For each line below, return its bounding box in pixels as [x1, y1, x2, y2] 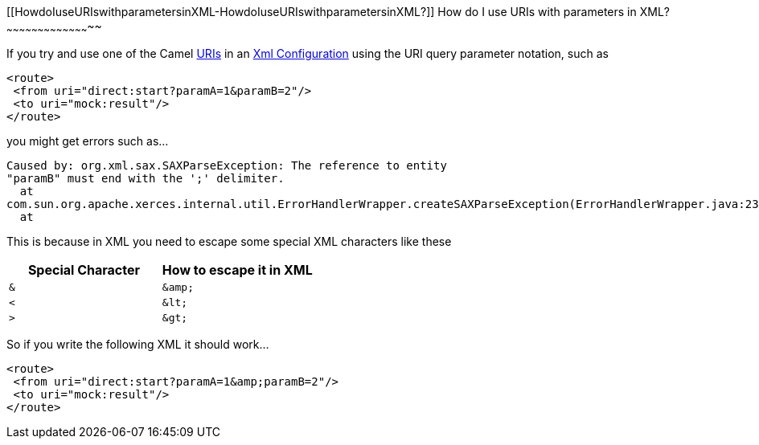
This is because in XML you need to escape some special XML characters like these [6, 234, 452, 248]
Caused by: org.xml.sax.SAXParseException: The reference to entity [6, 158, 447, 172]
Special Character [27, 261, 140, 278]
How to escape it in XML [162, 261, 313, 278]
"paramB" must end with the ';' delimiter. [6, 171, 285, 185]
